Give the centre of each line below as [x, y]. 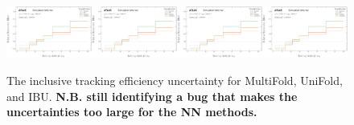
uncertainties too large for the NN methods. [132, 112]
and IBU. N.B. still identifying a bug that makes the [152, 96]
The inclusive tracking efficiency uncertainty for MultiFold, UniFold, [175, 81]
